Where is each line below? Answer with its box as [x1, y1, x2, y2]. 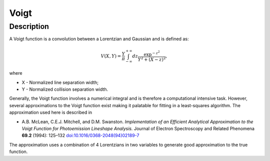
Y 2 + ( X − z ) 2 [137, 55, 166, 62]
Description [9, 22, 49, 31]
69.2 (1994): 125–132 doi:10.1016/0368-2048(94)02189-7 [21, 133, 139, 139]
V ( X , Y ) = [100, 53, 121, 59]
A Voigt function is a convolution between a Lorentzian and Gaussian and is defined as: [9, 36, 189, 42]
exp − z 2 [143, 50, 160, 57]
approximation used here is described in [9, 110, 92, 116]
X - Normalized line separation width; [21, 79, 99, 85]
